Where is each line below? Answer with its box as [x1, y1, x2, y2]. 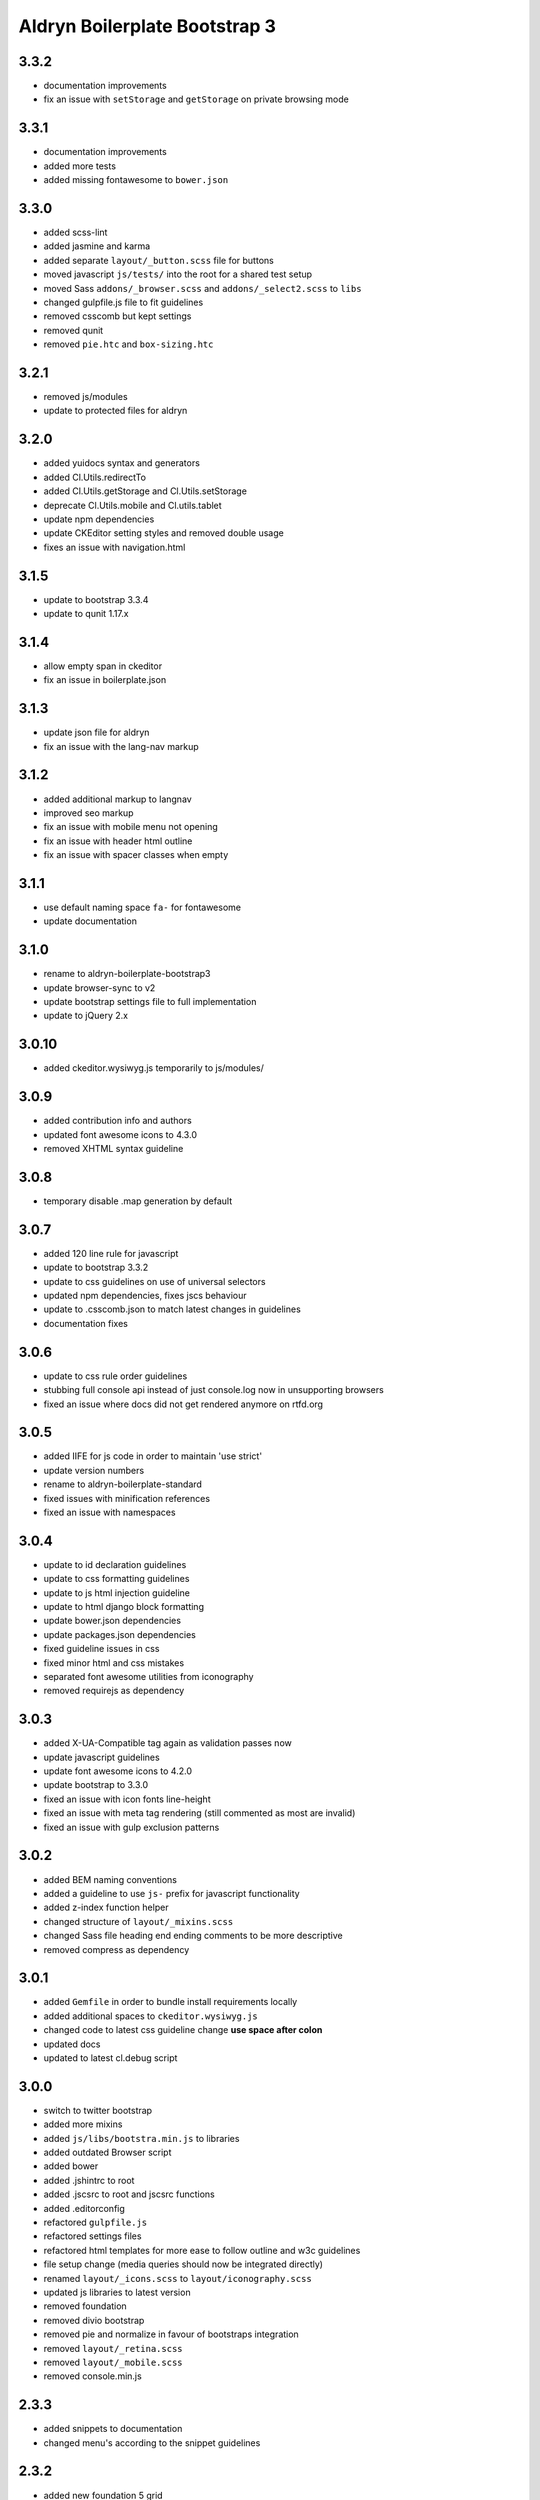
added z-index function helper [43, 1901, 169, 1914]
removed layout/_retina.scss [43, 2342, 184, 2354]
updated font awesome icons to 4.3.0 [43, 1128, 197, 1140]
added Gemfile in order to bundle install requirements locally [43, 1996, 298, 2008]
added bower [43, 2160, 99, 2172]
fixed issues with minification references [43, 1492, 210, 1504]
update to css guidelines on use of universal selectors [43, 1275, 266, 1287]
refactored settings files [43, 2230, 142, 2242]
